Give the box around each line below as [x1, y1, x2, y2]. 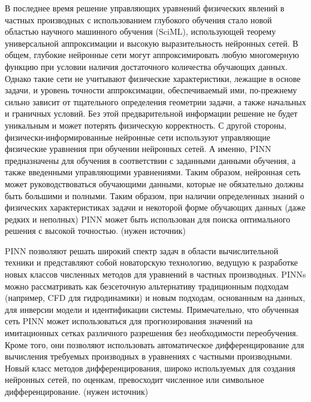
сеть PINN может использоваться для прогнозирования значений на [5, 315, 253, 327]
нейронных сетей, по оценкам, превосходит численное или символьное [5, 373, 264, 386]
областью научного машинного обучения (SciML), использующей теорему [5, 25, 276, 38]
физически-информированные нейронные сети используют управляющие [5, 130, 270, 143]
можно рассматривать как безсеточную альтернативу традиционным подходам [5, 279, 289, 292]
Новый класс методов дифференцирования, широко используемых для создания [5, 361, 295, 374]
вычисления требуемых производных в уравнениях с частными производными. [5, 350, 292, 363]
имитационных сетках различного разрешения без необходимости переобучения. [5, 327, 298, 339]
